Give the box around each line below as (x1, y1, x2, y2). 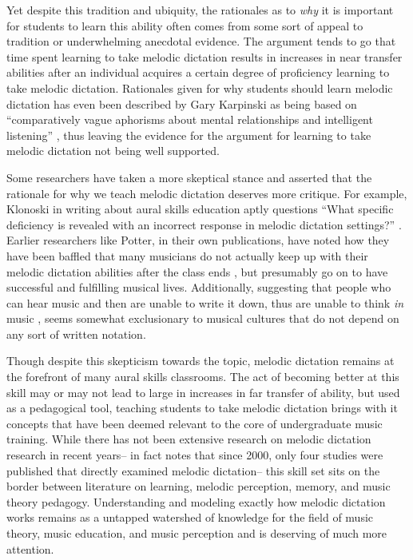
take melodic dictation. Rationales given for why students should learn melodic (6, 79, 393, 96)
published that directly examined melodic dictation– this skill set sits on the (6, 462, 380, 479)
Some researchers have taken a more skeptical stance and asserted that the (6, 169, 372, 185)
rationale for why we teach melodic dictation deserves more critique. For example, (6, 185, 407, 201)
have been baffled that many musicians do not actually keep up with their (6, 247, 368, 264)
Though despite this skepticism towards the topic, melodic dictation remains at (6, 352, 395, 369)
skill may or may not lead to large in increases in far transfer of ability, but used (6, 383, 400, 400)
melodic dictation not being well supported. (6, 142, 220, 159)
